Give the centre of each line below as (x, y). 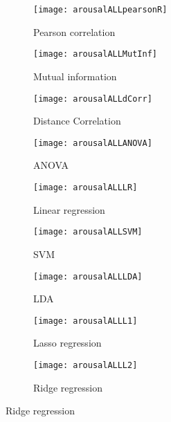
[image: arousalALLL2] (85, 365)
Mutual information (75, 76)
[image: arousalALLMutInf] (95, 54)
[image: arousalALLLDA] (88, 276)
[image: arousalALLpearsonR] (100, 10)
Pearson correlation (74, 31)
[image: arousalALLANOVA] (93, 143)
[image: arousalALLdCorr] (93, 99)
